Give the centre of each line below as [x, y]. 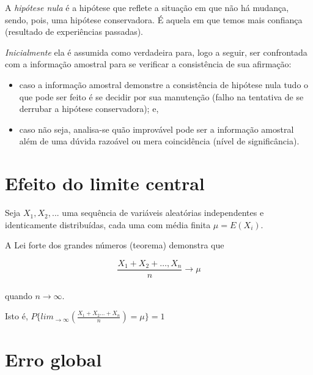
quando [19, 295]
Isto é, [17, 316]
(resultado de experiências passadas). [74, 32]
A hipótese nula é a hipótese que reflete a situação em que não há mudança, [147, 7]
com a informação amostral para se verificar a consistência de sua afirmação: [148, 64]
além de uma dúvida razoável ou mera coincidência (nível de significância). [159, 141]
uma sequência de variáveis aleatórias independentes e [163, 213]
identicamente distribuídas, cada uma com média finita [108, 224]
